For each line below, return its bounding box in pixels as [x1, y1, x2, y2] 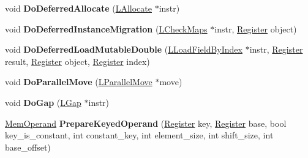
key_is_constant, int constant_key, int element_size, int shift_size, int [5, 129, 274, 141]
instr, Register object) [214, 22, 297, 35]
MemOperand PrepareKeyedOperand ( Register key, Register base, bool [5, 116, 287, 129]
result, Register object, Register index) [5, 55, 150, 67]
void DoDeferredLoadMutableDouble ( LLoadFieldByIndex [5, 43, 242, 56]
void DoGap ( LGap [5, 96, 81, 108]
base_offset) [5, 140, 51, 153]
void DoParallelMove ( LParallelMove [5, 75, 152, 88]
